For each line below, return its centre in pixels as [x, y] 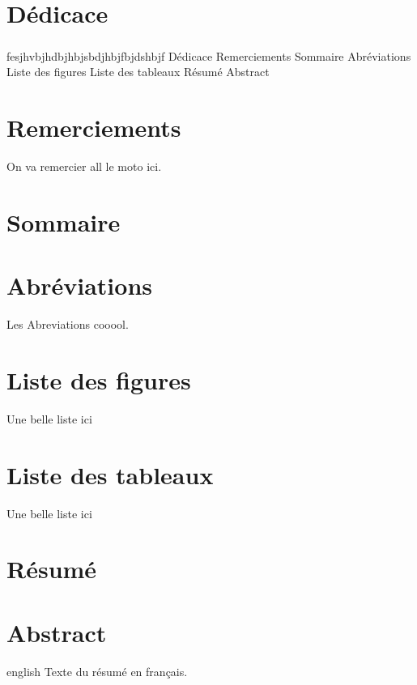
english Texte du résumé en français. [97, 671]
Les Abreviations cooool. [68, 324]
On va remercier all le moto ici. [84, 166]
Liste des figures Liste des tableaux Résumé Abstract [138, 72]
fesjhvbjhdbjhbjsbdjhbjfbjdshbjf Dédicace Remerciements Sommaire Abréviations [209, 55]
